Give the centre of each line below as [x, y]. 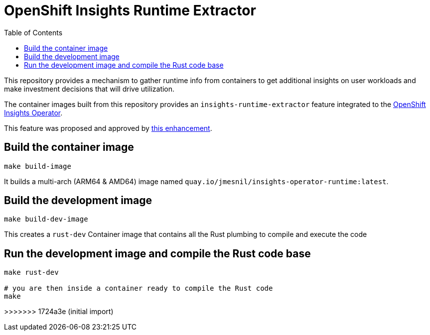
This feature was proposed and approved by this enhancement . [108, 128]
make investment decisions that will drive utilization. [89, 89]
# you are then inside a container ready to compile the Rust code [139, 288]
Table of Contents [33, 32]
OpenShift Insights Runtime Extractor [130, 10]
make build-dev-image [46, 219]
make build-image [38, 166]
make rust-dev [31, 273]
